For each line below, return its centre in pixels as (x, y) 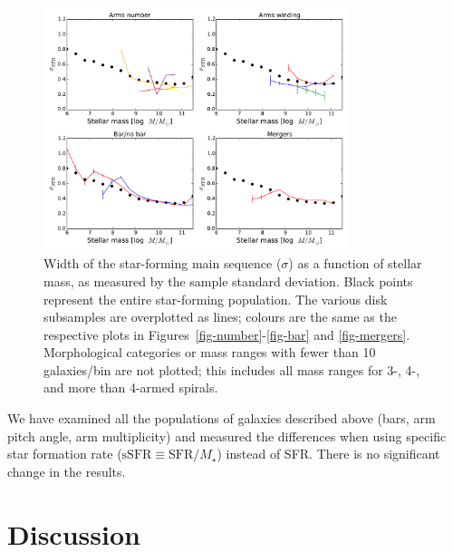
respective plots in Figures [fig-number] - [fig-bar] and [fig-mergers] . (227, 334)
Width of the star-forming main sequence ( (163, 263)
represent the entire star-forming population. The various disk (216, 299)
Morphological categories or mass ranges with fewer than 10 (210, 352)
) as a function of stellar (355, 263)
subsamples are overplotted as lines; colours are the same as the (220, 317)
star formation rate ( (65, 454)
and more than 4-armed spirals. (131, 387)
